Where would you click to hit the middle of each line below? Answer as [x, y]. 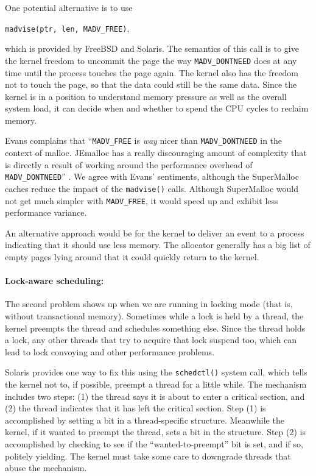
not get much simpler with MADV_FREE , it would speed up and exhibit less [142, 200]
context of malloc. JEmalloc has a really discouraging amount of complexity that [156, 153]
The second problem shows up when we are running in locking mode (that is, [149, 304]
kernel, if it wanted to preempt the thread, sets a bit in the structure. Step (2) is [155, 432]
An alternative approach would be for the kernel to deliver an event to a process [155, 233]
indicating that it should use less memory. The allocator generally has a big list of [158, 245]
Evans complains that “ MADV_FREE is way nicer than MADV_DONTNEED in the [144, 140]
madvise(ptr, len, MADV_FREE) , [67, 28]
